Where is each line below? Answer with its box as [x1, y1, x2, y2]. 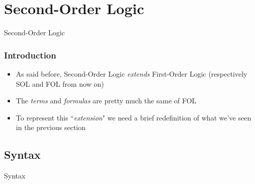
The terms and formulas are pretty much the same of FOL [16, 95, 197, 106]
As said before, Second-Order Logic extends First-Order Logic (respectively [16, 68, 247, 79]
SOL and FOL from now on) [16, 78, 104, 89]
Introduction [4, 48, 56, 61]
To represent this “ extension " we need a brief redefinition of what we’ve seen [16, 112, 251, 122]
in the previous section [16, 122, 86, 133]
